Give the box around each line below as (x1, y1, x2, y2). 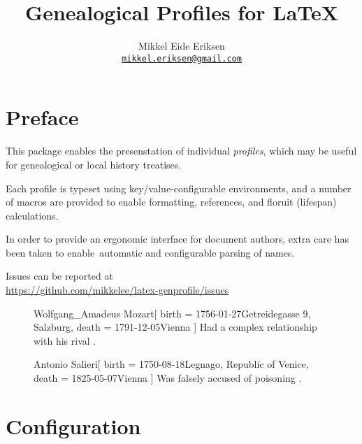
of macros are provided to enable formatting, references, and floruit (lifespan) (6, 194, 337, 209)
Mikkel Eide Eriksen (138, 38, 225, 53)
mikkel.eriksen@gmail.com (122, 53, 242, 64)
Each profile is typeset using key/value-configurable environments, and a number (6, 180, 352, 195)
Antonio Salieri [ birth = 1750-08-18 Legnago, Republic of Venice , (34, 357, 309, 371)
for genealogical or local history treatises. (6, 157, 182, 171)
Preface (6, 103, 79, 131)
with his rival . (34, 333, 96, 348)
